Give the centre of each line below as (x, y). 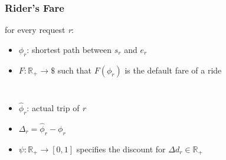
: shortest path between (69, 49)
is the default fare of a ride (173, 70)
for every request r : (39, 30)
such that (75, 70)
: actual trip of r (56, 107)
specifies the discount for (121, 149)
